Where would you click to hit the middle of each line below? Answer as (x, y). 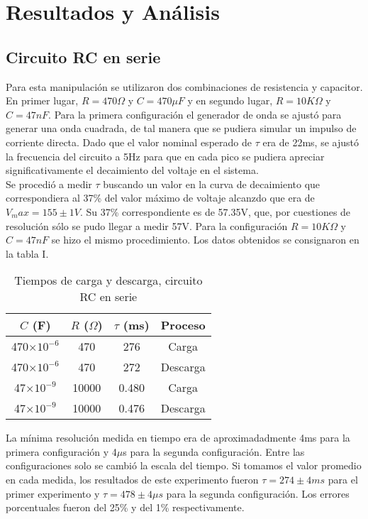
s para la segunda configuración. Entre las (214, 451)
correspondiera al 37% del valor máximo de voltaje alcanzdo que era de (160, 198)
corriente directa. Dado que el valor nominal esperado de (129, 142)
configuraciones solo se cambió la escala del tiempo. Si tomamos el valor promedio (184, 465)
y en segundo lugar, (230, 100)
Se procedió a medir (49, 184)
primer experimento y (53, 493)
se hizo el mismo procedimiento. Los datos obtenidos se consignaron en (205, 240)
